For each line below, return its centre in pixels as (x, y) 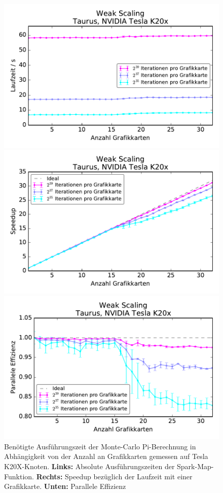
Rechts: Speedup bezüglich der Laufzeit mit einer (114, 476)
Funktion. (19, 476)
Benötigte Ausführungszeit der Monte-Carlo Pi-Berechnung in (100, 446)
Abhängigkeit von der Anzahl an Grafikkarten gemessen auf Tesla (106, 456)
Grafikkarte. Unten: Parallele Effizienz (65, 486)
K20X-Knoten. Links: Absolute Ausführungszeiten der (89, 466)
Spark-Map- (195, 466)
